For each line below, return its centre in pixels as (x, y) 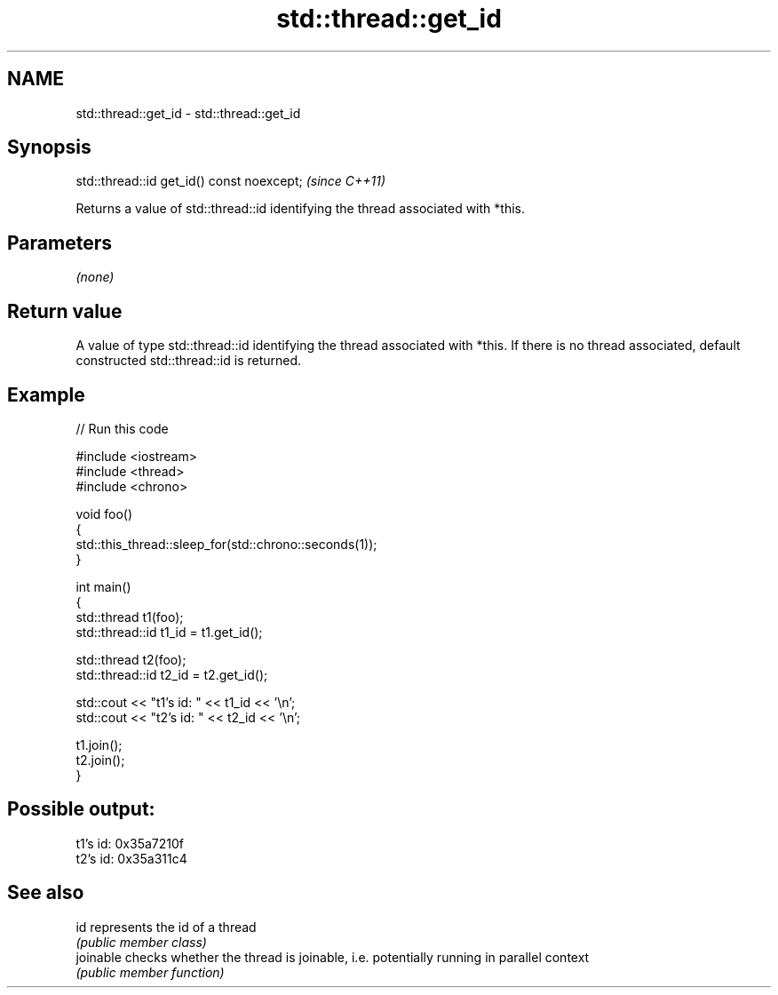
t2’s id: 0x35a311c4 (131, 858)
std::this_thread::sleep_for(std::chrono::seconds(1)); (226, 544)
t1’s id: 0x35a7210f (130, 843)
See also (46, 893)
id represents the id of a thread (166, 927)
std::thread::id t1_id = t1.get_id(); (169, 632)
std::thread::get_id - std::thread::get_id (188, 113)
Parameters (60, 243)
